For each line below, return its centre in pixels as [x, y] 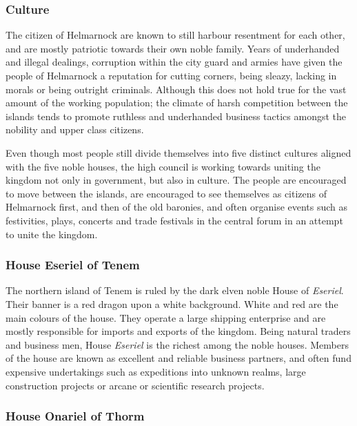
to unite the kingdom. [52, 234]
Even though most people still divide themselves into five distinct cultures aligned [178, 152]
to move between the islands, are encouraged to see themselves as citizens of [166, 193]
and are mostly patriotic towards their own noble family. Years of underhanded [173, 48]
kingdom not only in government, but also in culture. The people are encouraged [176, 180]
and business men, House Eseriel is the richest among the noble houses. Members [177, 344]
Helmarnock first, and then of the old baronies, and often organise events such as [177, 207]
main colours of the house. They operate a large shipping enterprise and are [166, 317]
